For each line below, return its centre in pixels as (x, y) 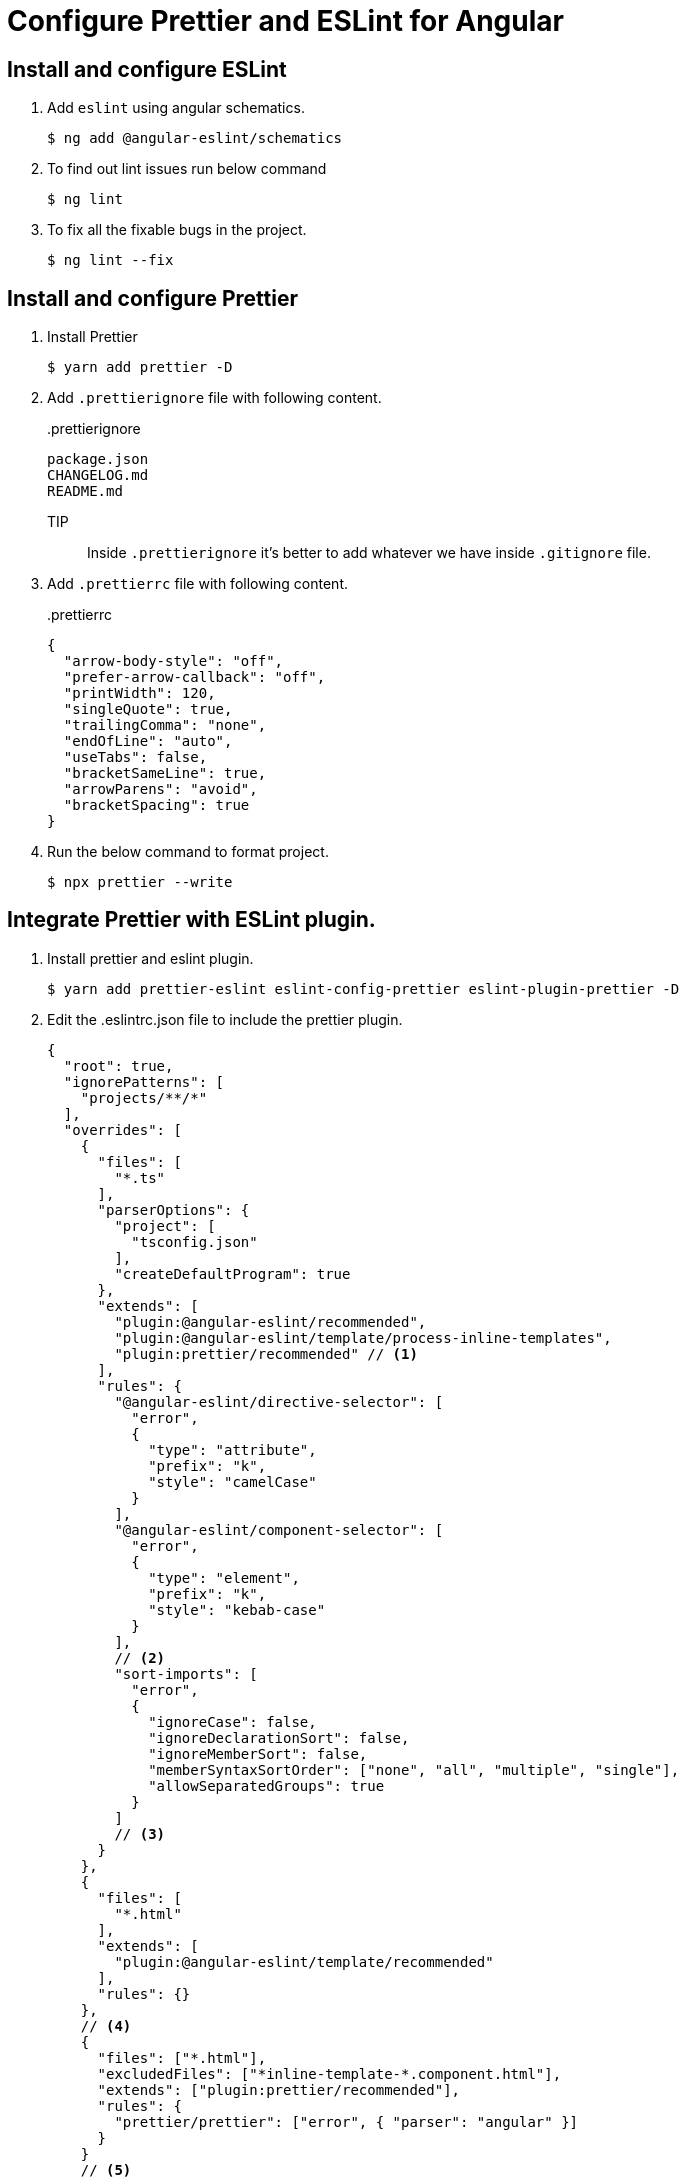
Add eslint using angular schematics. (176, 108)
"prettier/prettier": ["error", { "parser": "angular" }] (346, 2121)
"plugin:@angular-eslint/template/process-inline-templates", (363, 1337)
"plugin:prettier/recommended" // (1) (266, 1353)
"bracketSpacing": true (156, 805)
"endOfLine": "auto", (148, 741)
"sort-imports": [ (186, 1673)
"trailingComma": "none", (165, 725)
